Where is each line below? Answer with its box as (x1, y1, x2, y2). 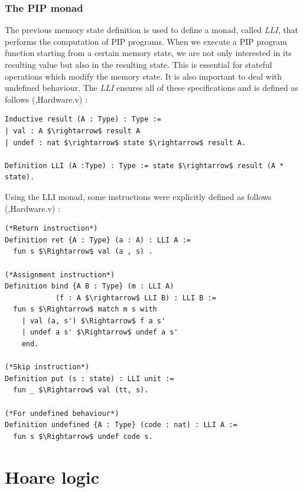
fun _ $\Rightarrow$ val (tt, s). (13, 386, 149, 395)
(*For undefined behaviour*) (5, 409, 119, 418)
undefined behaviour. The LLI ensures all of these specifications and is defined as (5, 81, 298, 94)
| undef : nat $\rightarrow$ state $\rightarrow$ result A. (5, 138, 246, 147)
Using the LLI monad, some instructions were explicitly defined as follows (5, 190, 272, 202)
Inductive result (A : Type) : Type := (5, 115, 161, 124)
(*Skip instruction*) (5, 363, 90, 372)
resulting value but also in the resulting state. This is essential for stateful (5, 58, 272, 70)
